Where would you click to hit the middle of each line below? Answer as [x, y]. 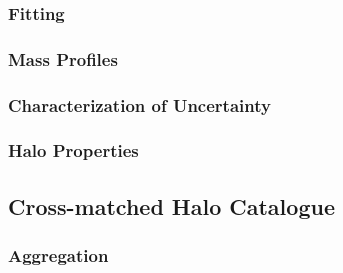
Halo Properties [73, 150]
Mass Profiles [63, 58]
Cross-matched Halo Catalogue [171, 205]
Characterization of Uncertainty [139, 104]
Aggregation [58, 255]
